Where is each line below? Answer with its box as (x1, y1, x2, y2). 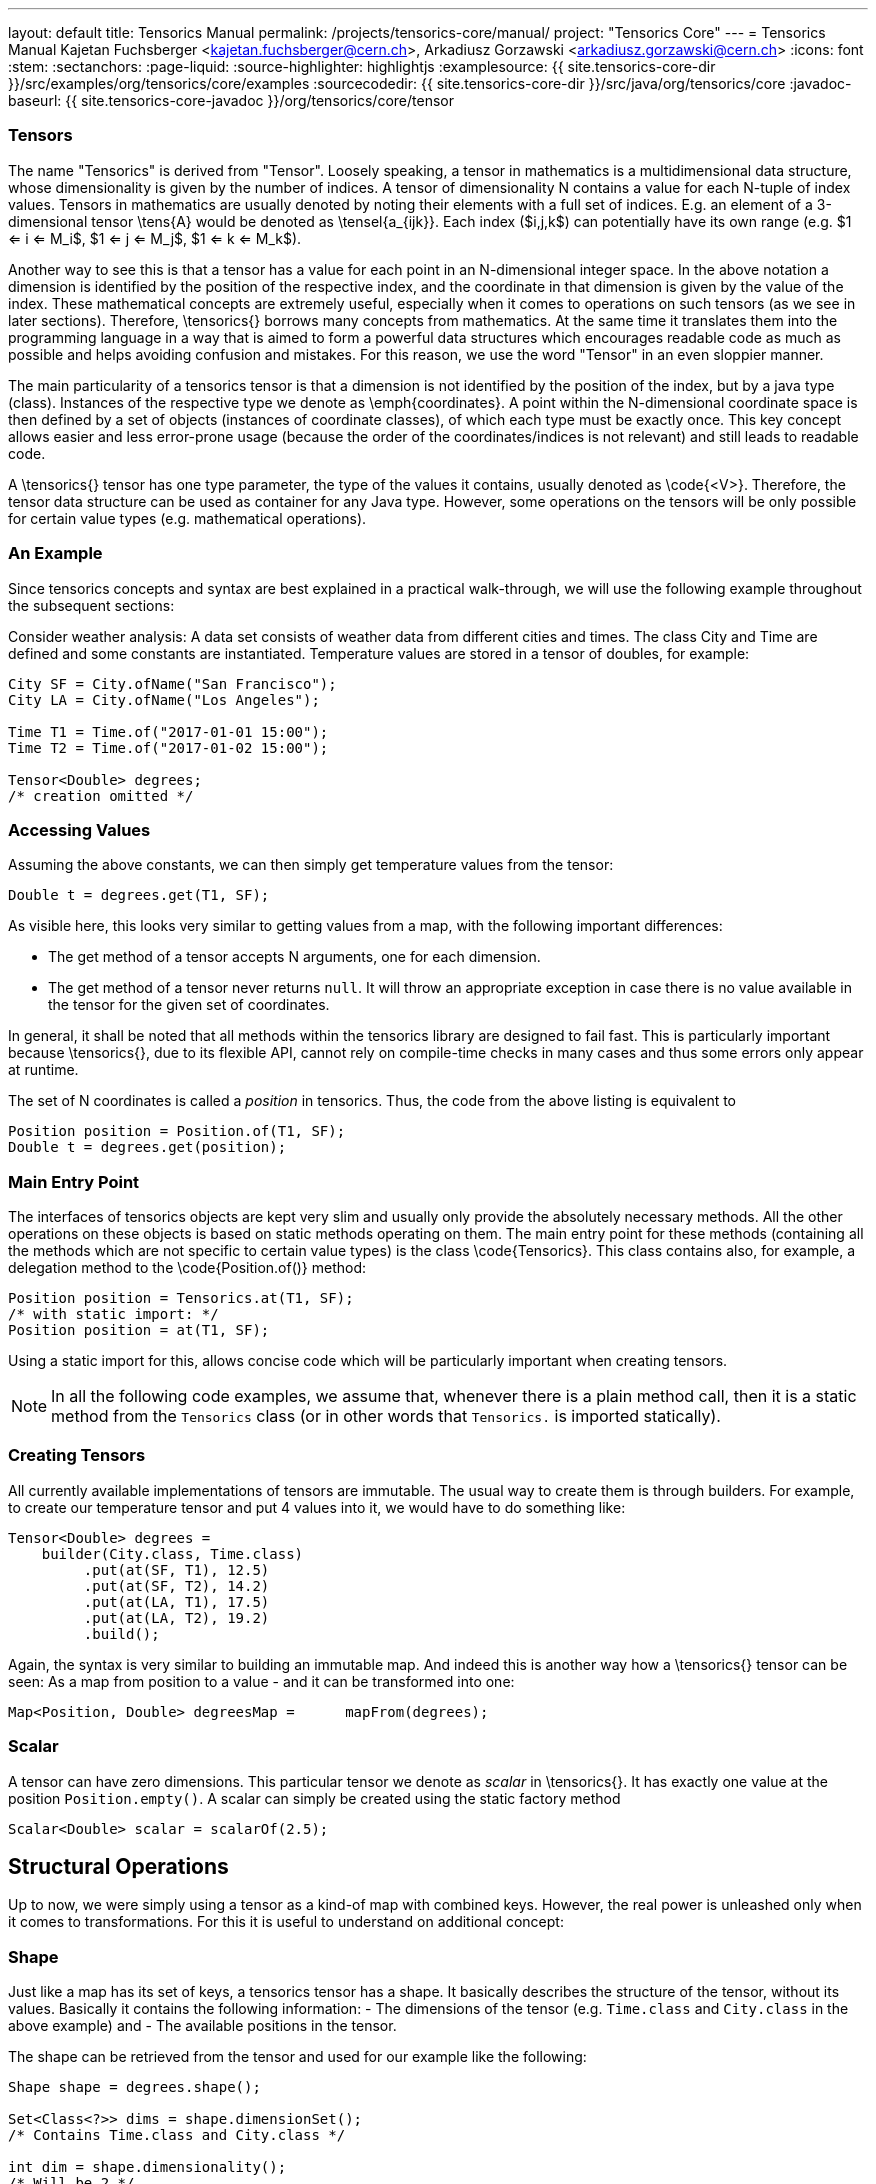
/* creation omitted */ (8, 787, 194, 804)
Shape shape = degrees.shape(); (8, 2079, 261, 2096)
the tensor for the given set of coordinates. (48, 996, 330, 1014)
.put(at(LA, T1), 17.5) (83, 1593, 270, 1610)
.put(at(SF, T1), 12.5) (83, 1561, 270, 1578)
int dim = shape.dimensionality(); (8, 2159, 287, 2176)
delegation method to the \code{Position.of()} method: (8, 1259, 367, 1276)
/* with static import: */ (8, 1306, 219, 1322)
